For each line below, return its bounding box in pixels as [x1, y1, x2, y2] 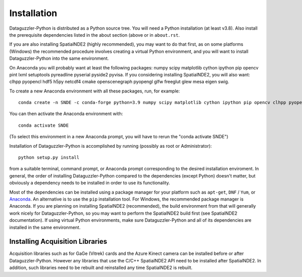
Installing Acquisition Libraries [9, 237, 108, 246]
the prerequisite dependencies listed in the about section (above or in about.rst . [9, 32, 180, 38]
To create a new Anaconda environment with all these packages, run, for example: [9, 88, 180, 94]
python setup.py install [18, 155, 80, 160]
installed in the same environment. [9, 224, 81, 230]
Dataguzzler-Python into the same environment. [9, 55, 109, 61]
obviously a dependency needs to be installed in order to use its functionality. [9, 180, 171, 186]
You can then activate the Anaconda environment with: [9, 111, 123, 117]
